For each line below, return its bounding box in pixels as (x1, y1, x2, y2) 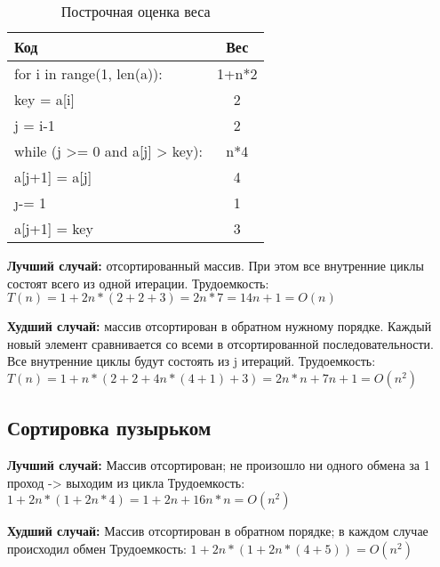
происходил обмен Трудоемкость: (7, 539, 187, 557)
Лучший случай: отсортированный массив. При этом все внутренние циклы (7, 256, 424, 274)
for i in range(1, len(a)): (14, 63, 163, 84)
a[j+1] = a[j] (14, 166, 92, 187)
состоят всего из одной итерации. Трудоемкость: (7, 273, 269, 292)
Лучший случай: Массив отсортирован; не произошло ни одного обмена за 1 (7, 456, 430, 474)
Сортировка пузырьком (7, 414, 212, 441)
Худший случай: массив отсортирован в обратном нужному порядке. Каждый (7, 317, 432, 336)
